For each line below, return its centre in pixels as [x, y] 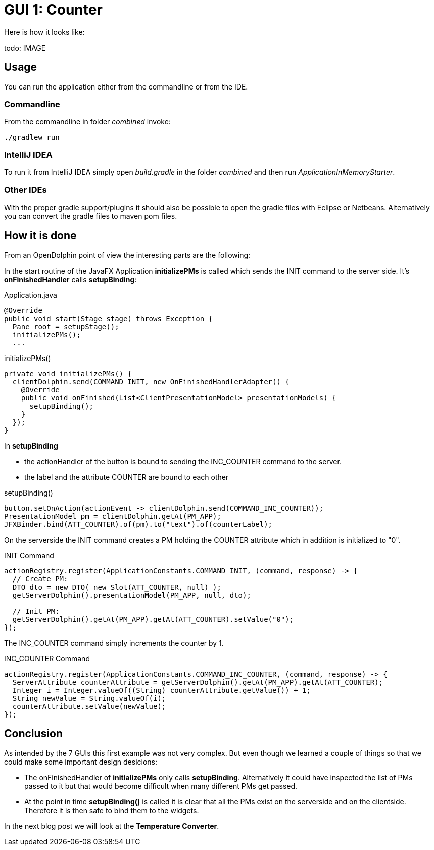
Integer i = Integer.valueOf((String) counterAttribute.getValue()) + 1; [161, 690]
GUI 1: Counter [53, 10]
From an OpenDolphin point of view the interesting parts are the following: [127, 255]
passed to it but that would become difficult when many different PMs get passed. [161, 786]
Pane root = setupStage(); [66, 326]
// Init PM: [36, 611]
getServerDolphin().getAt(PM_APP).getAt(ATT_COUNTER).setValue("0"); [153, 619]
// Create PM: [40, 579]
